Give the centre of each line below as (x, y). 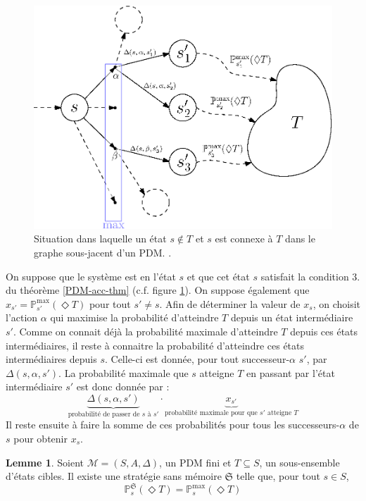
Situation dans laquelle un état (100, 239)
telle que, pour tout (278, 476)
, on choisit (336, 303)
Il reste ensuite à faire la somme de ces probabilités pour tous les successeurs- (173, 425)
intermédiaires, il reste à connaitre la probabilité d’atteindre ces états (155, 345)
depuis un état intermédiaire (292, 317)
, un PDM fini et (195, 462)
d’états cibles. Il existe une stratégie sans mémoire (114, 476)
